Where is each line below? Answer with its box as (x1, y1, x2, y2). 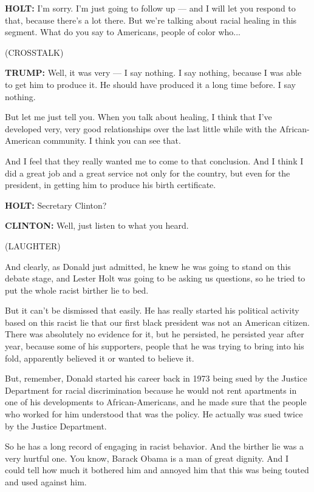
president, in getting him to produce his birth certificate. (5, 178, 216, 191)
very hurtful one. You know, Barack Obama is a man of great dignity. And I (5, 451, 289, 464)
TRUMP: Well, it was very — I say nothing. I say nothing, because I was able (5, 66, 302, 79)
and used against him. (5, 476, 87, 488)
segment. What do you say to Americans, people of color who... (5, 25, 241, 38)
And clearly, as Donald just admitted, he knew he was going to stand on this (5, 260, 291, 272)
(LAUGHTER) (5, 239, 61, 252)
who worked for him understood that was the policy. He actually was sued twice (5, 408, 303, 420)
